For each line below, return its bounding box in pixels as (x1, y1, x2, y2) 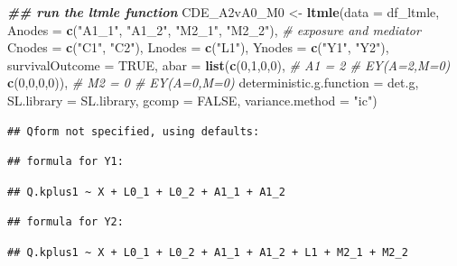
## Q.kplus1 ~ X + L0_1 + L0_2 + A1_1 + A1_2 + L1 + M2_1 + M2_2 (7, 245, 408, 259)
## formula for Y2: (7, 216, 124, 229)
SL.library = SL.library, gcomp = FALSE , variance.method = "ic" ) (7, 90, 378, 109)
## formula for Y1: (7, 155, 124, 169)
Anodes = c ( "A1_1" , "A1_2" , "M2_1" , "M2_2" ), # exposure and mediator (7, 20, 421, 39)
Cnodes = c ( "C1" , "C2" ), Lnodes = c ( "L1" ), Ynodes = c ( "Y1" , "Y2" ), (7, 38, 389, 57)
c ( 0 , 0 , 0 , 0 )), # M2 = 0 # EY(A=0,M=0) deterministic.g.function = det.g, (7, 73, 419, 92)
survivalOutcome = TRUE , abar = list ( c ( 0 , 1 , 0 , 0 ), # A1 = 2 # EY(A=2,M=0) (7, 55, 451, 74)
